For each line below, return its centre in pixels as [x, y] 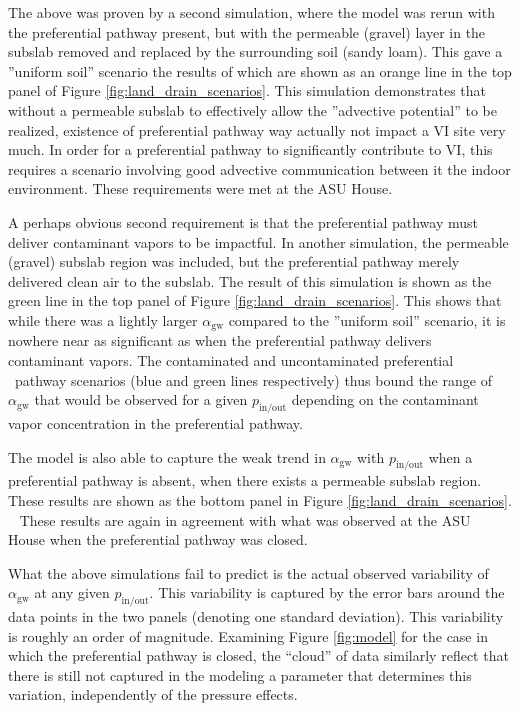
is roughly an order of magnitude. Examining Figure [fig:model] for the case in [248, 635]
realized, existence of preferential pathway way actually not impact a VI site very [257, 129]
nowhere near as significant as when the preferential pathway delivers [220, 340]
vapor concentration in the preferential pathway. [155, 422]
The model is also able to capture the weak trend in [167, 456]
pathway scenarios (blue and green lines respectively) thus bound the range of [253, 379]
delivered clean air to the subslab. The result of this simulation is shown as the [250, 280]
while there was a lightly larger [103, 319]
